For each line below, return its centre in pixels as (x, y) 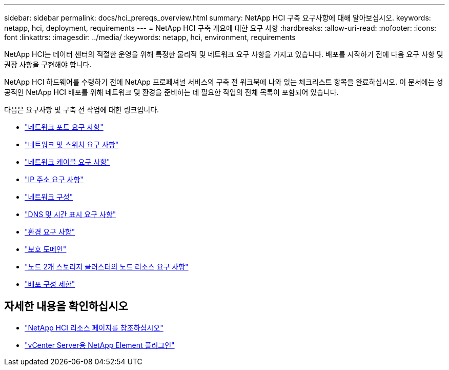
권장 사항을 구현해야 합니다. (48, 64)
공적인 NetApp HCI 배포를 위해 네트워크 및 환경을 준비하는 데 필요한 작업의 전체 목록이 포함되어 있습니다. (171, 92)
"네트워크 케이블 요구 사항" (67, 162)
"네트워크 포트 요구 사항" (64, 127)
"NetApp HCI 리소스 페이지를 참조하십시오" (94, 327)
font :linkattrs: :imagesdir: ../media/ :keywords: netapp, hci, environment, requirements (150, 37)
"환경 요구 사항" (50, 232)
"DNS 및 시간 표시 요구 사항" (70, 214)
